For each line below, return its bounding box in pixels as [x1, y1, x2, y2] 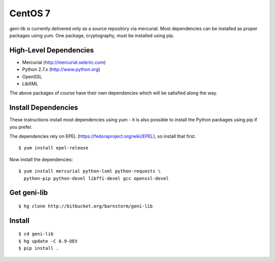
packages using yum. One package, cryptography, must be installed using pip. [9, 32, 175, 38]
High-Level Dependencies [9, 46, 94, 55]
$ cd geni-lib [18, 231, 53, 237]
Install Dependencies [9, 103, 78, 112]
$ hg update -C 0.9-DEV [18, 238, 78, 244]
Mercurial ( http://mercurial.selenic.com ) [22, 59, 106, 65]
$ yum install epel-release [18, 145, 89, 151]
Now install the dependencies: [9, 156, 73, 163]
